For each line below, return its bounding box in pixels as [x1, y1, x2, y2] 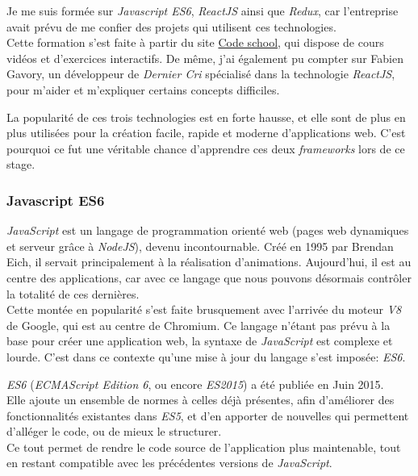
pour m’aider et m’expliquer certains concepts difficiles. [6, 81, 280, 98]
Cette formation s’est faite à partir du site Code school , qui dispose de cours [6, 34, 384, 51]
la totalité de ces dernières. [6, 285, 140, 302]
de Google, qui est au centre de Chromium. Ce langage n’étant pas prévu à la [6, 316, 391, 333]
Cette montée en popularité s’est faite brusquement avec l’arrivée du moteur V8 [6, 301, 402, 318]
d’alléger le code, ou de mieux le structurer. [6, 423, 222, 440]
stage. [6, 156, 36, 173]
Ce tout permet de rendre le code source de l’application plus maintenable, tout [6, 438, 401, 455]
